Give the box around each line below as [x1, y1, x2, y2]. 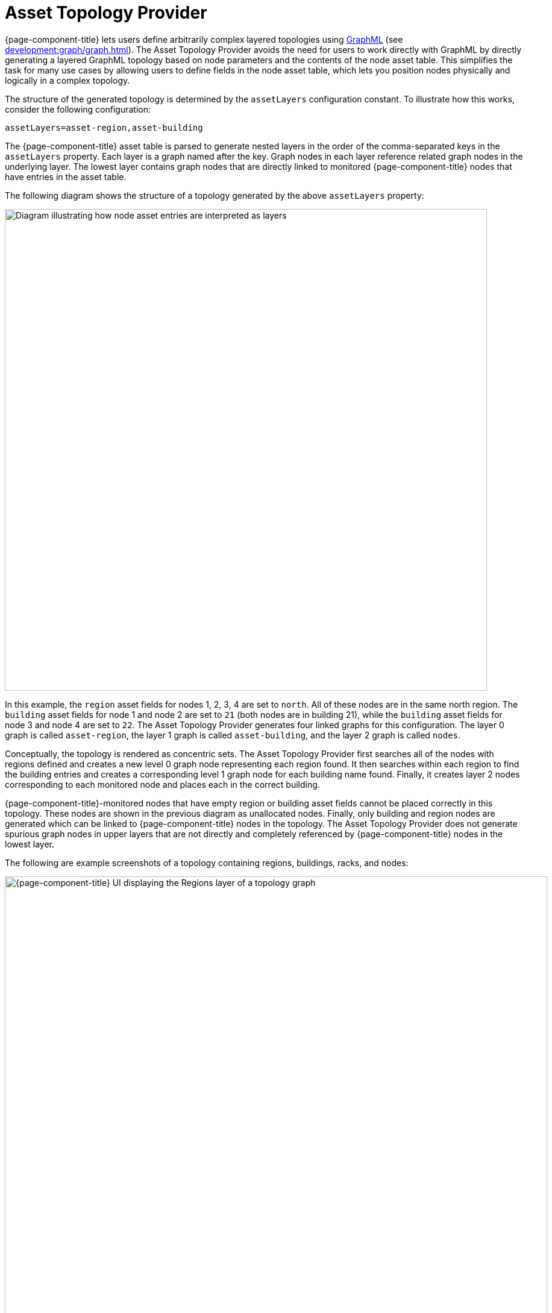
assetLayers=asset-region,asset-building [5, 122, 203, 133]
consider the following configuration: [5, 104, 151, 114]
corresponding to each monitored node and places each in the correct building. [5, 779, 320, 790]
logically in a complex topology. [5, 75, 130, 86]
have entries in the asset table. [5, 171, 127, 182]
